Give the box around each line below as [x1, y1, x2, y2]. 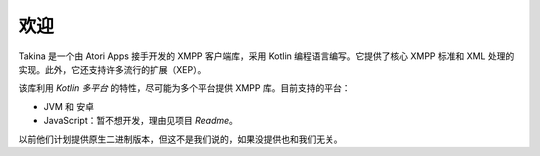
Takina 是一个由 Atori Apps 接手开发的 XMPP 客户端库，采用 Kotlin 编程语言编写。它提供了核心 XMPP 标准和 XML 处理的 [18, 50, 515, 62]
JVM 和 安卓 [43, 100, 95, 112]
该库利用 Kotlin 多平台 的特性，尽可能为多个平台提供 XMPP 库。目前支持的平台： [18, 82, 351, 94]
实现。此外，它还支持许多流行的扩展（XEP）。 [18, 63, 207, 75]
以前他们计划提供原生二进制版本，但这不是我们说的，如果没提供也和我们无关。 [18, 133, 343, 145]
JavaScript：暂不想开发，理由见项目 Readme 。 [43, 115, 239, 127]
